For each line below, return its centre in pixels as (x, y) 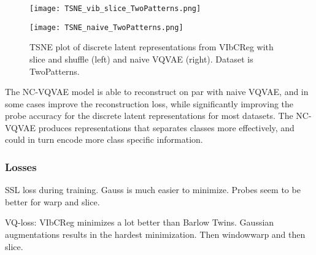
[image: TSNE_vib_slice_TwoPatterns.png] (115, 9)
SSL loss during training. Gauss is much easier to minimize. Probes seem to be (153, 190)
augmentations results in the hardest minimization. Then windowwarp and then (155, 234)
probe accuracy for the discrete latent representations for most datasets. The (149, 116)
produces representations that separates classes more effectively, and (166, 127)
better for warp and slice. (52, 201)
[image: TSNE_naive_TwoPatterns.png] (106, 27)
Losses (21, 166)
